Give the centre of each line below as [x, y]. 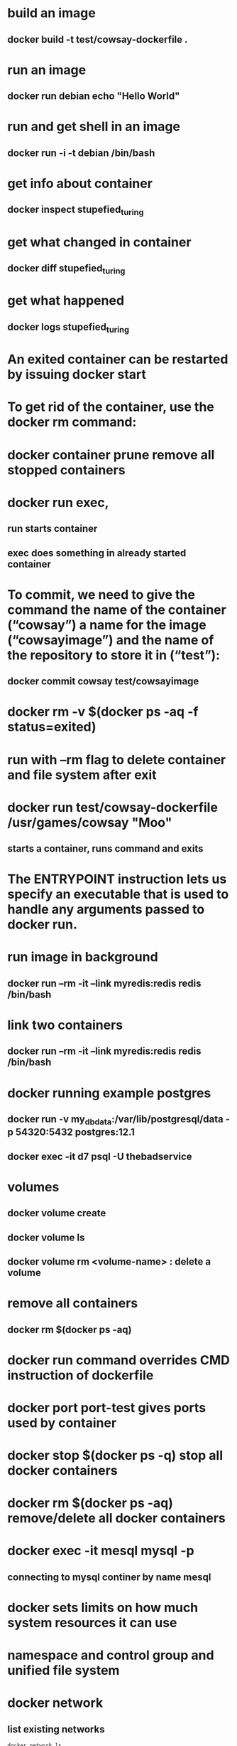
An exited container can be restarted [118, 359]
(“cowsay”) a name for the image [107, 625]
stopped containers [66, 470]
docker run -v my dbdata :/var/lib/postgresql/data [115, 1120]
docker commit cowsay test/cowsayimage [103, 681]
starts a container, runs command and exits [105, 849]
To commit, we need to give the [101, 594]
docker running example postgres [109, 1093]
